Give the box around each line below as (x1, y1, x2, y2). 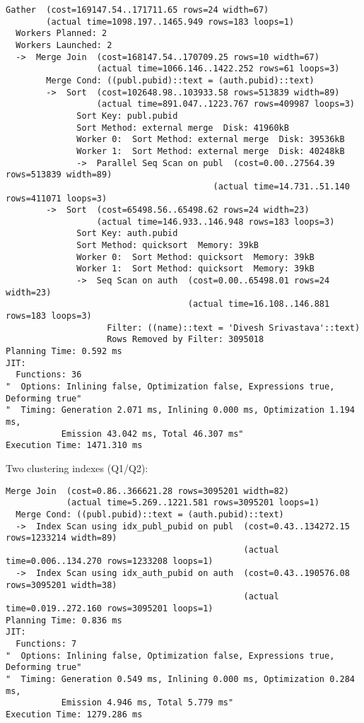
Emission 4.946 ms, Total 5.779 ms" (61, 698, 234, 708)
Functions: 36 (16, 370, 82, 380)
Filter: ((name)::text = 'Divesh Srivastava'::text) (107, 322, 360, 333)
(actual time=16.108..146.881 (187, 299, 330, 310)
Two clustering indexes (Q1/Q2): (6, 460, 148, 475)
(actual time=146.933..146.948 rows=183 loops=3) (96, 216, 335, 227)
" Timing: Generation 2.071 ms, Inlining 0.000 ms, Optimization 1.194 (6, 405, 355, 416)
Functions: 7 (16, 639, 77, 649)
